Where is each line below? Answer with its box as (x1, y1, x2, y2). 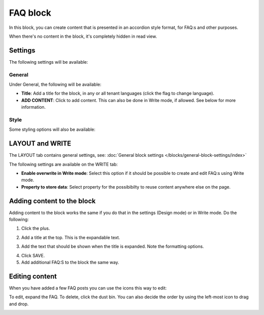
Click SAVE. (21, 252, 45, 258)
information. (21, 104, 46, 110)
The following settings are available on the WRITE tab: (9, 161, 118, 167)
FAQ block (9, 7, 51, 18)
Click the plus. (21, 225, 50, 231)
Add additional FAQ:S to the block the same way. (21, 260, 119, 266)
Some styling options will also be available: (9, 126, 95, 132)
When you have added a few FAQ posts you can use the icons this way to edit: (9, 285, 167, 291)
